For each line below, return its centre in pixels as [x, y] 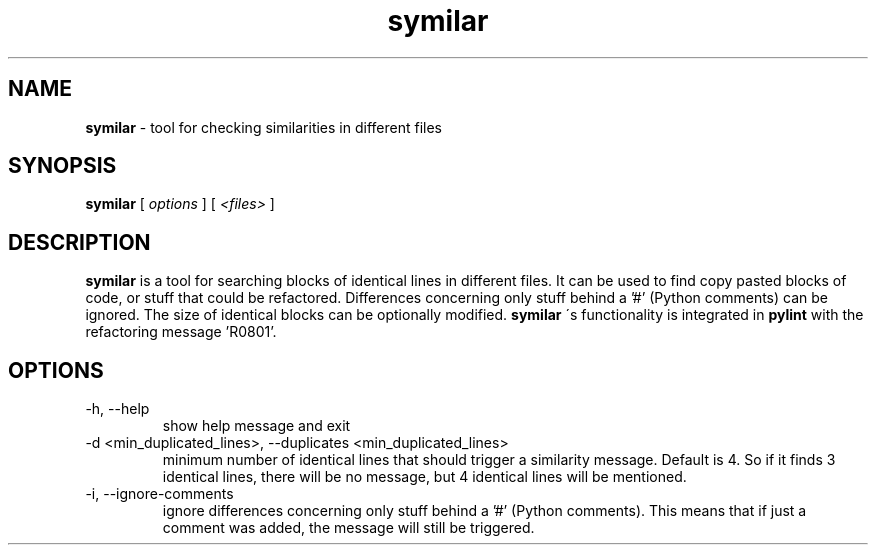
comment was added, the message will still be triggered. [348, 528]
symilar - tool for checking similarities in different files [263, 127]
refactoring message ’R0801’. [181, 332]
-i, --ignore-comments [159, 494]
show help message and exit [256, 426]
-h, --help [117, 409]
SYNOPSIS [62, 166]
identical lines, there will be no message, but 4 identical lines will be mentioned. [424, 477]
